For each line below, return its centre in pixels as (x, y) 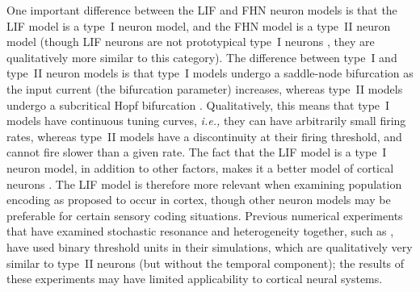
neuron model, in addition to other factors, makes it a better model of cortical (200, 167)
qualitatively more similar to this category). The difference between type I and (202, 57)
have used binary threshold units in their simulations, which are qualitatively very (210, 246)
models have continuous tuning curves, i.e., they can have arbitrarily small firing (206, 121)
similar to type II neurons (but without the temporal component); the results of (206, 263)
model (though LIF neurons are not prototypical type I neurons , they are (191, 42)
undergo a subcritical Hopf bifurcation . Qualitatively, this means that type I (198, 104)
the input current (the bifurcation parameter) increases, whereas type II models (205, 88)
